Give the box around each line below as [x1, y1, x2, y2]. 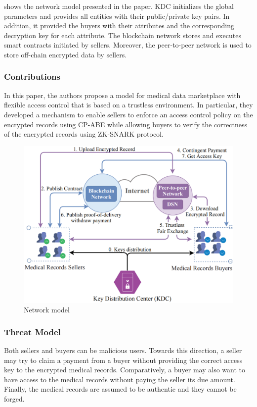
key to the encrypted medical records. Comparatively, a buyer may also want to [4, 364, 245, 375]
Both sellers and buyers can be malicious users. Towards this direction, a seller [4, 345, 242, 355]
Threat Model [4, 325, 61, 338]
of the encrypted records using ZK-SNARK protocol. [4, 129, 164, 139]
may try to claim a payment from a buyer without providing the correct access [4, 355, 243, 365]
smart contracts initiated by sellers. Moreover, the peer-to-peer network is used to [4, 40, 252, 50]
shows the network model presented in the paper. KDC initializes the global [4, 1, 234, 11]
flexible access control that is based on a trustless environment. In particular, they [4, 100, 253, 110]
